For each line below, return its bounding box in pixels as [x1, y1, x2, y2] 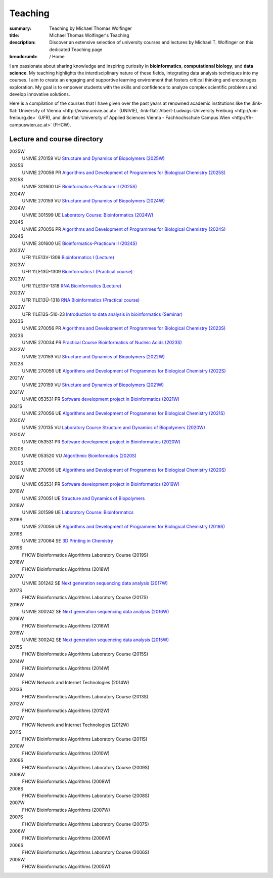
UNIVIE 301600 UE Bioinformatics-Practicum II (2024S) [22, 240, 138, 246]
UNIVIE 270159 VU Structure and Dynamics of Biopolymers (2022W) [22, 353, 165, 359]
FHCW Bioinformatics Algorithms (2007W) [22, 807, 111, 813]
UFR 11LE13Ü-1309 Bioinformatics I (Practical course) [22, 269, 133, 275]
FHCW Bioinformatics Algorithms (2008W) [22, 778, 111, 784]
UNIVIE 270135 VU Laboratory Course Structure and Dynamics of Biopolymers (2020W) [22, 424, 206, 430]
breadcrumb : [9, 54, 38, 60]
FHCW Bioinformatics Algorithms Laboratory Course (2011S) [22, 736, 148, 742]
